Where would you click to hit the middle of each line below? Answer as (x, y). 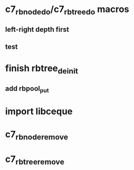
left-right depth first (37, 29)
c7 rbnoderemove (37, 135)
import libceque (39, 111)
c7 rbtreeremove (35, 160)
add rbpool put (27, 89)
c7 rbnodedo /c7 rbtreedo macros (67, 10)
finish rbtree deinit (42, 69)
